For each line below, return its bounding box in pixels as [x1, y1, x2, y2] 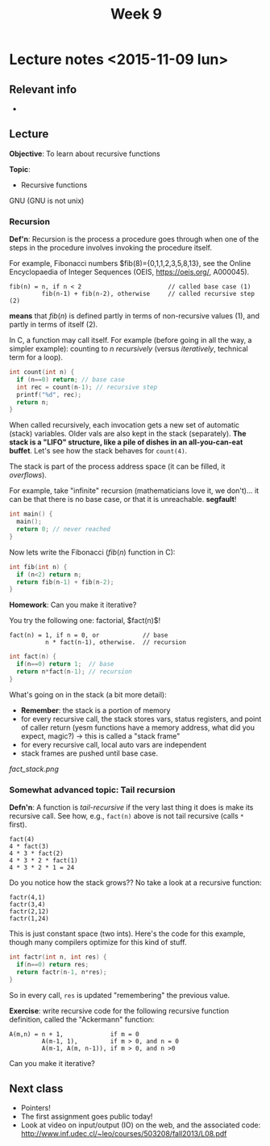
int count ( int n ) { [9, 369, 75, 377]
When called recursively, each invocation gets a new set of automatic [9, 420, 240, 430]
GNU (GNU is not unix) [9, 196, 85, 205]
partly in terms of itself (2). [9, 320, 98, 330]
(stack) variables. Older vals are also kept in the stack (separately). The [9, 429, 247, 439]
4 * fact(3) [9, 842, 49, 851]
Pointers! [20, 1103, 52, 1113]
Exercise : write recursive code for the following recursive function [9, 1005, 229, 1015]
